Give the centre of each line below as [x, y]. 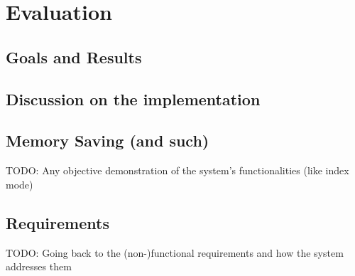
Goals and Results [74, 57]
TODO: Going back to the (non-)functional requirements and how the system [175, 252]
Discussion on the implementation [133, 99]
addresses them [39, 266]
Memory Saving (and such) [108, 140]
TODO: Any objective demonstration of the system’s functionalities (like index [177, 170]
